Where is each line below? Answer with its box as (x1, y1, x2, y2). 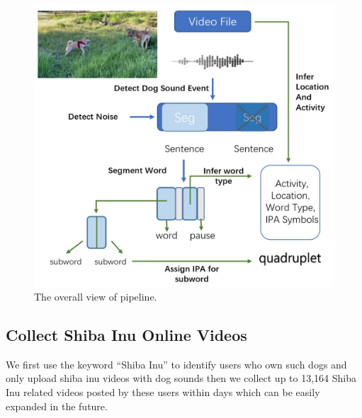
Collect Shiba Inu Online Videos (6, 324, 247, 346)
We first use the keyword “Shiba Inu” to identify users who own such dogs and (6, 356, 347, 371)
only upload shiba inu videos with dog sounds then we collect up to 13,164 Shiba (6, 371, 357, 385)
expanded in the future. (6, 398, 108, 413)
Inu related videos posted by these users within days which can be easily (6, 385, 320, 400)
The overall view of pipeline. (34, 289, 157, 304)
